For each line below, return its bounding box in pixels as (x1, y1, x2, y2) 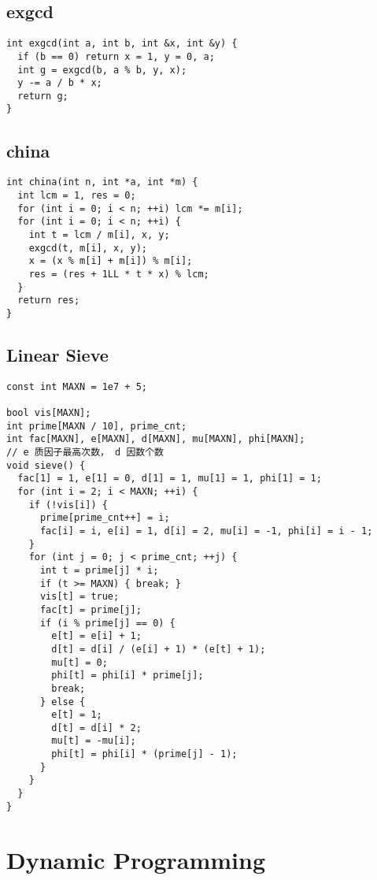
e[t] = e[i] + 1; (51, 630, 142, 642)
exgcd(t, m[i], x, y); (28, 242, 147, 254)
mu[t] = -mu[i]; (51, 735, 136, 747)
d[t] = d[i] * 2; (51, 722, 142, 733)
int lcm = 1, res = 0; (17, 190, 136, 201)
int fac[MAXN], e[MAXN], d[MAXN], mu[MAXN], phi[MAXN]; (6, 433, 305, 445)
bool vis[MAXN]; (6, 407, 91, 419)
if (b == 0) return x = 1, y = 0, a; (17, 50, 215, 62)
